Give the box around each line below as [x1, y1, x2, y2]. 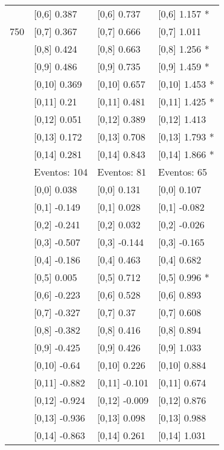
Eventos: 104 [34, 165, 88, 179]
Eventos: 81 [97, 165, 147, 179]
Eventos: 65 [158, 165, 207, 179]
